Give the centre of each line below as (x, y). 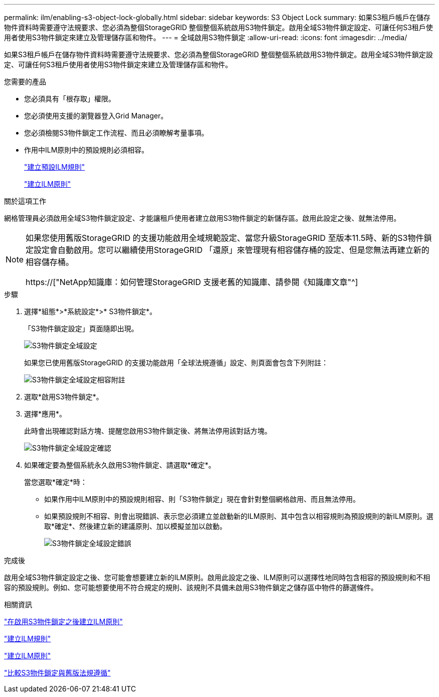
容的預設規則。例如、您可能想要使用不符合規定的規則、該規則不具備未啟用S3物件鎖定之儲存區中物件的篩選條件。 (191, 587)
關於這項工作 (25, 201)
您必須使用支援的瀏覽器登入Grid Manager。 (96, 116)
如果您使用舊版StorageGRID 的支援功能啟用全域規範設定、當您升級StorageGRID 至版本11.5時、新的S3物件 (225, 238)
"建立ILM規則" (28, 639)
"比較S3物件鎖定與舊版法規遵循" (57, 673)
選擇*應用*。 (45, 414)
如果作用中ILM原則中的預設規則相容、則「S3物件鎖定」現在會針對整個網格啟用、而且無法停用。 (202, 499)
